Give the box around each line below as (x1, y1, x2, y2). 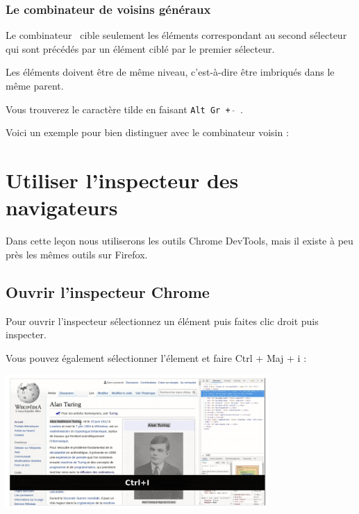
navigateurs (6, 193, 118, 222)
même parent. (6, 78, 64, 92)
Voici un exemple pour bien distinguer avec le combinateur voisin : (6, 125, 289, 140)
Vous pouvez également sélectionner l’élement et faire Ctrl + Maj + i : (6, 350, 307, 365)
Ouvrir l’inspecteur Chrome (6, 281, 210, 302)
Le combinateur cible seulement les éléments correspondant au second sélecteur (6, 28, 347, 42)
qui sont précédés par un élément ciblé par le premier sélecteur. (6, 41, 275, 56)
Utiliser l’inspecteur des (6, 166, 239, 194)
